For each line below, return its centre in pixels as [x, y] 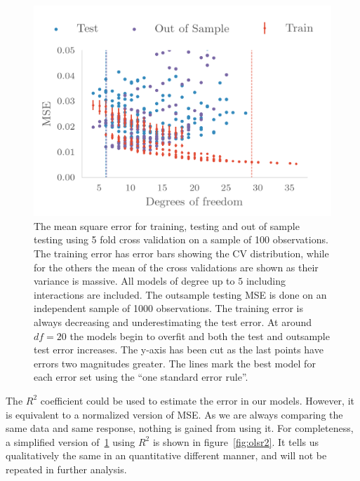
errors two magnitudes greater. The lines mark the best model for [175, 363]
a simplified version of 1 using [71, 441]
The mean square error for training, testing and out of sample [167, 225]
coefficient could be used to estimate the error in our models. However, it [197, 400]
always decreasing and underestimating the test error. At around [173, 321]
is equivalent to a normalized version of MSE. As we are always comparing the [174, 414]
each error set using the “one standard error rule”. [141, 377]
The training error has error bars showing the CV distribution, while [181, 253]
